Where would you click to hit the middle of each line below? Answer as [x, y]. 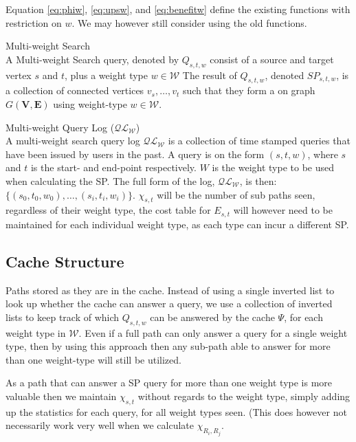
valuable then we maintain [61, 396]
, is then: [258, 180]
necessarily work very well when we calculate [100, 425]
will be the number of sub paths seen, [236, 194]
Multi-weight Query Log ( [60, 127]
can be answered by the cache [212, 317]
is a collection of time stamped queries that [259, 141]
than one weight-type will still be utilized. [93, 359]
